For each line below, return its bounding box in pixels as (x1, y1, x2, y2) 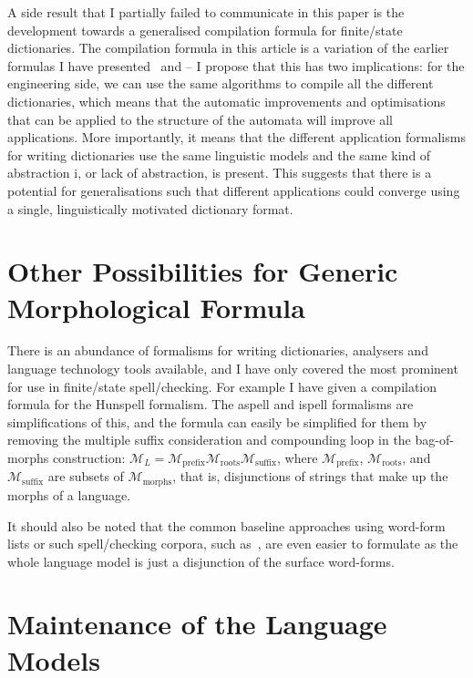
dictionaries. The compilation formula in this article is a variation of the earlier (7, 38, 449, 57)
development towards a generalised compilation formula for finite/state (7, 20, 403, 39)
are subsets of (47, 467, 124, 486)
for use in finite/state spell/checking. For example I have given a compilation (7, 376, 437, 395)
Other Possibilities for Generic (7, 252, 398, 290)
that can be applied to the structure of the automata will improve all (7, 109, 393, 128)
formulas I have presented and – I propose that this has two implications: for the (7, 56, 465, 75)
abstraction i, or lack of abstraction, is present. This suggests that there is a (7, 163, 432, 182)
